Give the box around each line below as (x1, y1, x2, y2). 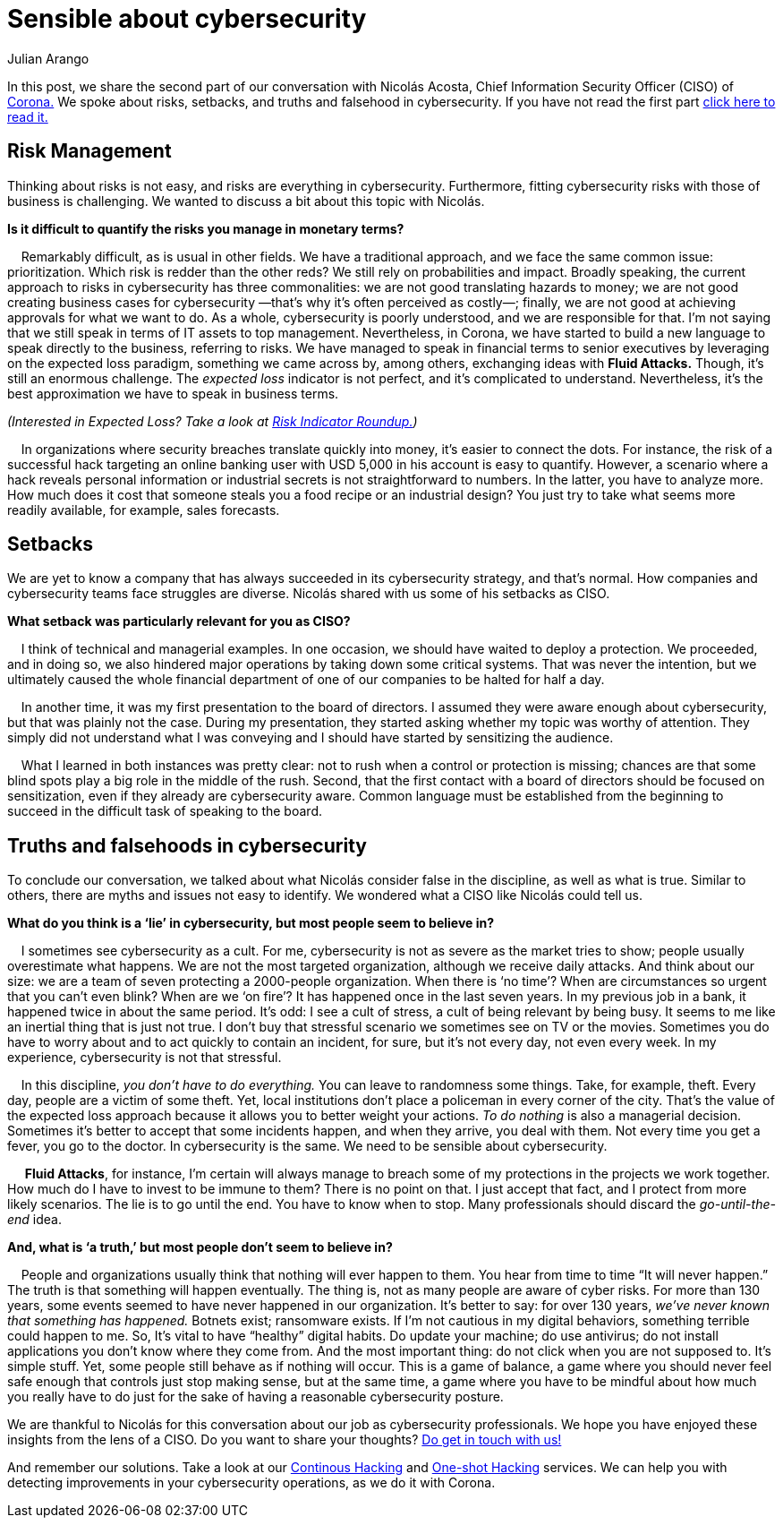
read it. (7, 108, 48, 124)
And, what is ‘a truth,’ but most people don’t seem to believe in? (7, 1239, 393, 1255)
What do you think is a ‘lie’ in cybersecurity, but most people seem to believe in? (7, 915, 495, 931)
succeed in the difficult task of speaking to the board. (7, 803, 322, 819)
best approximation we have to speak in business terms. (7, 385, 339, 401)
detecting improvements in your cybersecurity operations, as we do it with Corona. (7, 1475, 496, 1491)
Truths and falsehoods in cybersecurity (7, 834, 367, 857)
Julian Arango (7, 50, 89, 66)
